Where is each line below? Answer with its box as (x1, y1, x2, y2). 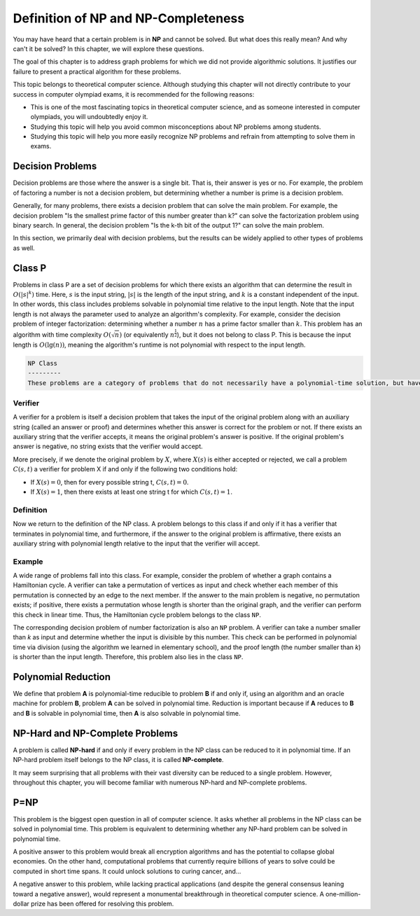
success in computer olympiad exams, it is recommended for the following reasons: (13, 90, 255, 98)
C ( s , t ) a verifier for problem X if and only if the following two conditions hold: (13, 465, 238, 473)
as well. (13, 244, 35, 252)
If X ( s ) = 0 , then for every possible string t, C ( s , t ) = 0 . (30, 478, 189, 486)
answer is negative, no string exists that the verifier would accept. (13, 442, 203, 451)
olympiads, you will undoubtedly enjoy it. (30, 113, 148, 121)
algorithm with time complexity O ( (13, 330, 111, 339)
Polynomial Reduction (13, 671, 111, 683)
